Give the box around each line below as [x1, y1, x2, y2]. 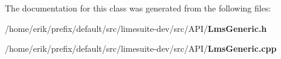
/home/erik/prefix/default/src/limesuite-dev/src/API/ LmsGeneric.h [5, 22, 267, 34]
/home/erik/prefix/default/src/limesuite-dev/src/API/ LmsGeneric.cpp [5, 42, 277, 55]
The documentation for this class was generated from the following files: [5, 2, 271, 14]
